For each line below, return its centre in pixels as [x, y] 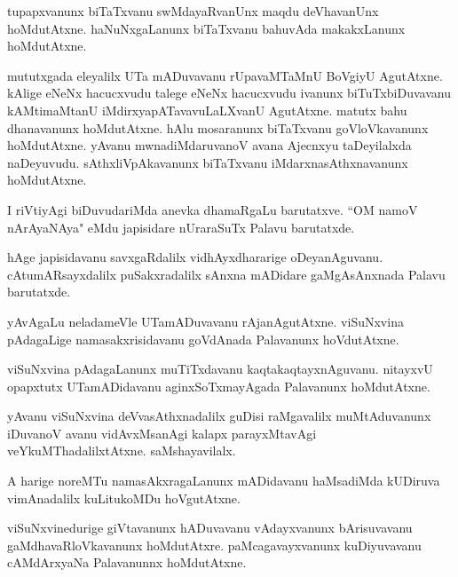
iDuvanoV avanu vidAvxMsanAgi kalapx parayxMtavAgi [162, 433]
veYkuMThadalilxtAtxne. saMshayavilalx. [122, 451]
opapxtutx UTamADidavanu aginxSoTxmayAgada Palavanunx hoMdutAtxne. [219, 386]
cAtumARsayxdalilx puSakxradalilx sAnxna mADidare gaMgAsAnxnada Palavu [226, 274]
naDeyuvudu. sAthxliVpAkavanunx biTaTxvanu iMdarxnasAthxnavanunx [208, 162]
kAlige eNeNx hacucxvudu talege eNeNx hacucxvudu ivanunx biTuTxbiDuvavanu [229, 93]
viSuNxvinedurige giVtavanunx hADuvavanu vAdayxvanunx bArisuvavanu [210, 528]
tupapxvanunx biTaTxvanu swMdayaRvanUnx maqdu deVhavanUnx [193, 11]
